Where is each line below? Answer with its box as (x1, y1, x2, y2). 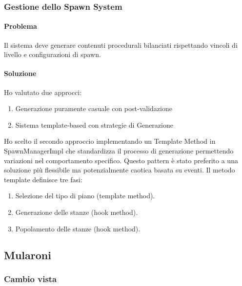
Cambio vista (4, 272, 57, 285)
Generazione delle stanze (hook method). (15, 207, 138, 217)
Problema (4, 21, 37, 31)
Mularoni (4, 247, 51, 262)
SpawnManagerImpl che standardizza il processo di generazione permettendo (4, 146, 234, 155)
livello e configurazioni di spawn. (4, 49, 101, 59)
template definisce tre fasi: (4, 174, 82, 184)
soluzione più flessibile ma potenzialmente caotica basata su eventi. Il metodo (4, 165, 235, 175)
